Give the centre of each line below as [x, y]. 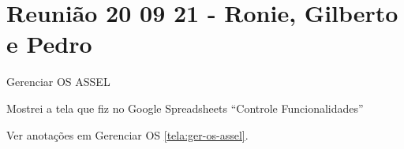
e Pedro [49, 44]
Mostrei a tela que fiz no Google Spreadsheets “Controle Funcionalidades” [185, 108]
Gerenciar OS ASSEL [58, 82]
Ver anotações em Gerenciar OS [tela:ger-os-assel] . [127, 134]
